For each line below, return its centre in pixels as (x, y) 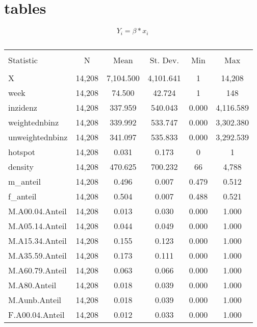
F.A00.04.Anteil (36, 314)
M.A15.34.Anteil (37, 240)
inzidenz (23, 107)
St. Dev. (164, 60)
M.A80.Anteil (32, 285)
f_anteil (22, 196)
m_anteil (25, 181)
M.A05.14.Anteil (37, 225)
